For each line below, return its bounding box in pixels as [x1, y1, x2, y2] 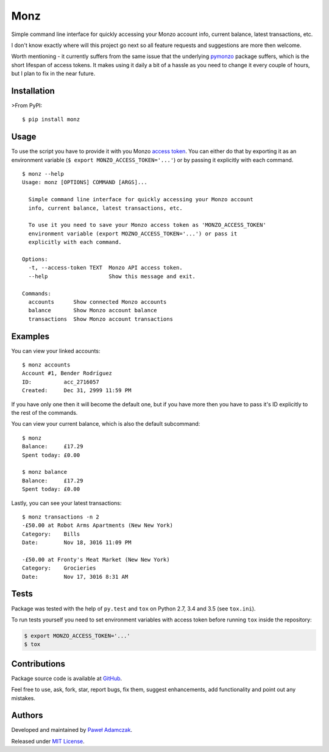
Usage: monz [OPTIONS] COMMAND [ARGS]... [22, 179, 147, 186]
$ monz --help [22, 171, 64, 177]
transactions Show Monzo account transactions [28, 315, 174, 323]
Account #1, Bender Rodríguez [22, 370, 113, 377]
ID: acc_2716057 [22, 378, 100, 385]
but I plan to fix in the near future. [11, 70, 96, 77]
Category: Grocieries [22, 565, 96, 571]
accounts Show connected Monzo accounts [28, 298, 167, 305]
